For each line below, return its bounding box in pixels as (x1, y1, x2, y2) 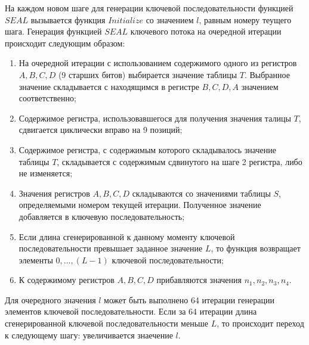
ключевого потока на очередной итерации (130, 25, 282, 38)
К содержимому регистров (18, 273, 115, 286)
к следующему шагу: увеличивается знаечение (5, 328, 173, 341)
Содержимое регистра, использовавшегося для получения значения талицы (18, 111, 291, 124)
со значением (146, 13, 194, 26)
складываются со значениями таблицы (132, 187, 271, 199)
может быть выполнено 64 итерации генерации (104, 293, 274, 306)
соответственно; (18, 92, 76, 104)
